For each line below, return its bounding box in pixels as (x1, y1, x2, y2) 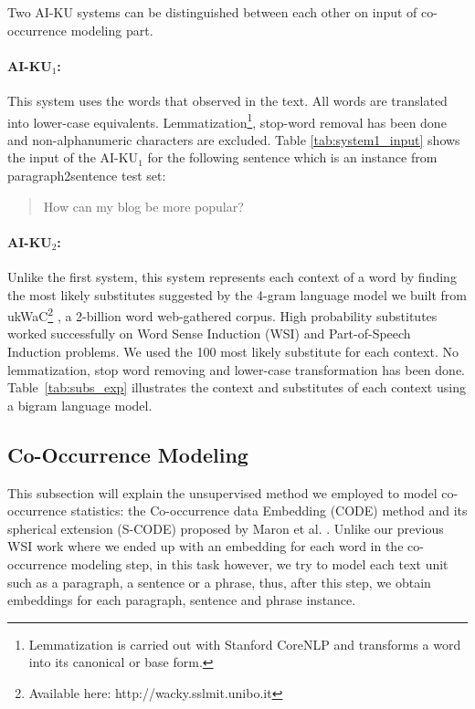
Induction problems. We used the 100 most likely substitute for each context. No (7, 342, 459, 361)
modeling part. (70, 20, 153, 39)
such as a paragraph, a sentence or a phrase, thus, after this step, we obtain (7, 572, 431, 591)
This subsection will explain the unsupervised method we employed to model (7, 483, 438, 502)
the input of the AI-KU (7, 148, 139, 167)
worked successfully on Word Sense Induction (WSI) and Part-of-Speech (7, 324, 411, 343)
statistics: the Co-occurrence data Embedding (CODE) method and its (70, 501, 468, 520)
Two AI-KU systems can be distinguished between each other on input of (7, 3, 417, 21)
